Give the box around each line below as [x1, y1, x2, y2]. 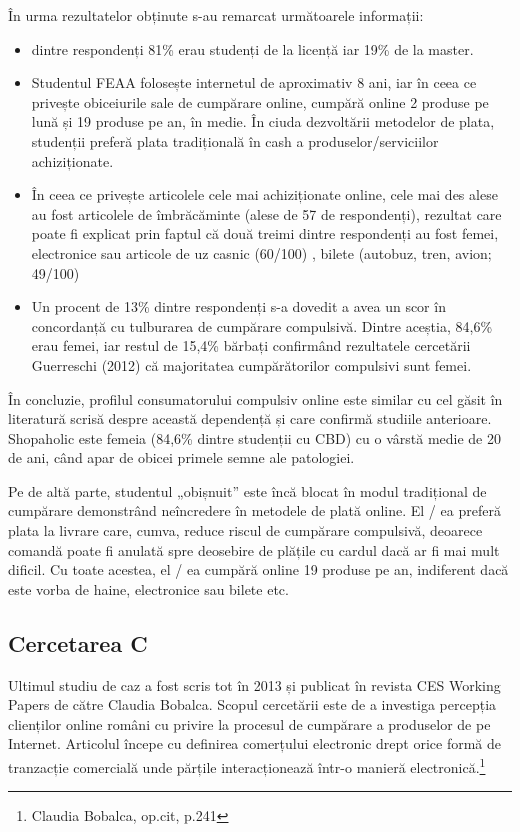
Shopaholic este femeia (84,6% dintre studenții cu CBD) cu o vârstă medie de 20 [8, 427, 501, 448]
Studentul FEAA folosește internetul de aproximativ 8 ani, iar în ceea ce [31, 72, 477, 93]
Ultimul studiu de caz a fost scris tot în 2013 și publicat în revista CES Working [8, 674, 501, 695]
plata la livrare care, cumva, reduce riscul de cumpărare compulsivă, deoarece [8, 520, 483, 541]
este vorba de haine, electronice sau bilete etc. [8, 578, 289, 599]
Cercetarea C [8, 627, 148, 658]
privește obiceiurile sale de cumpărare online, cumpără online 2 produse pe [31, 91, 489, 112]
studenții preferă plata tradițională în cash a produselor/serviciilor [31, 130, 439, 151]
